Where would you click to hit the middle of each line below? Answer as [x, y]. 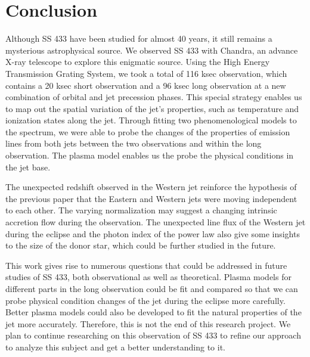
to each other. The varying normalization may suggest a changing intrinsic [141, 210]
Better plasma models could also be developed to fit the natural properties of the [154, 312]
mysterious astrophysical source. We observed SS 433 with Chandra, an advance [152, 50]
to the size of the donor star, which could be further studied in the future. [141, 245]
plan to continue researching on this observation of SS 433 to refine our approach [153, 335]
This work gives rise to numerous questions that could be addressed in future [146, 265]
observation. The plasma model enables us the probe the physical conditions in [150, 155]
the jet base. [28, 167]
